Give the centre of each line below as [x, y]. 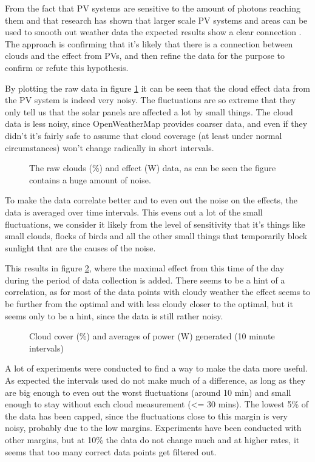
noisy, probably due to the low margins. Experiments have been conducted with [153, 428]
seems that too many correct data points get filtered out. [111, 451]
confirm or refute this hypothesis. [67, 67]
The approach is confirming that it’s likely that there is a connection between [149, 43]
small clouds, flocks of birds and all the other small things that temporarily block [156, 236]
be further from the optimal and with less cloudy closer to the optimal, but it [149, 304]
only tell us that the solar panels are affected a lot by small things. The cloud [149, 111]
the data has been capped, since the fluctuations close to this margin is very [147, 416]
